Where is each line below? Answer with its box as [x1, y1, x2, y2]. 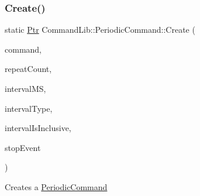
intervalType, [5, 102, 53, 114]
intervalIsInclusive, [5, 122, 71, 134]
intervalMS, [5, 82, 46, 94]
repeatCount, [5, 63, 52, 75]
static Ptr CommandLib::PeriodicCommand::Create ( [5, 23, 195, 36]
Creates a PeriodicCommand [5, 180, 108, 192]
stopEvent [5, 141, 41, 153]
